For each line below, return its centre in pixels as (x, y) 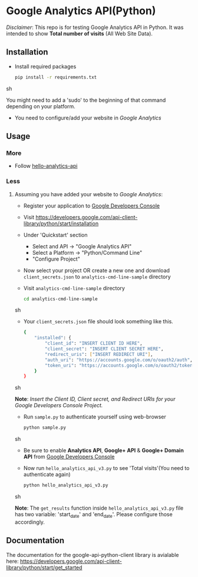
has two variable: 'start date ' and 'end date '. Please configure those (93, 515)
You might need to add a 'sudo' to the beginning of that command (86, 100)
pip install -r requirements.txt (56, 77)
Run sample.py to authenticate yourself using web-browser (95, 417)
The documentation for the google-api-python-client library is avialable (93, 555)
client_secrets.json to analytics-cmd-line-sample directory (97, 277)
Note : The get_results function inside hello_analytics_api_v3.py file (99, 508)
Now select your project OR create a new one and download (96, 270)
